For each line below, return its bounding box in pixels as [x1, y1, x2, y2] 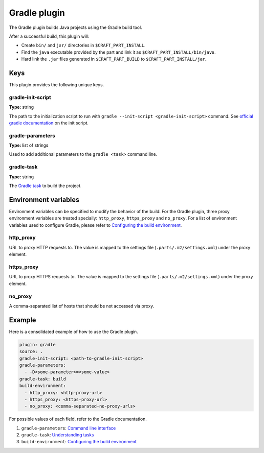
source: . [19, 349, 43, 355]
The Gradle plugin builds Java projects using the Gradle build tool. [9, 24, 142, 30]
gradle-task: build [19, 376, 66, 381]
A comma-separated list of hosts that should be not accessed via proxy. [9, 303, 154, 309]
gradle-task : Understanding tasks [21, 432, 94, 438]
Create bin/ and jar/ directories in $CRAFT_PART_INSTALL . [21, 42, 146, 48]
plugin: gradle [19, 342, 56, 347]
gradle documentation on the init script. [9, 120, 89, 126]
